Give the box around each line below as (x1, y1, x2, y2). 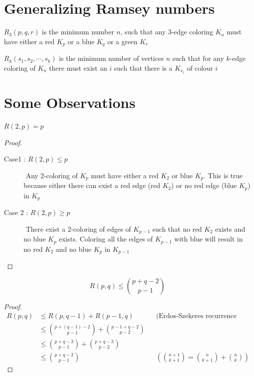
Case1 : (4, 154, 26, 164)
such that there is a (114, 62, 173, 73)
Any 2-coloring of (25, 170, 78, 180)
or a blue (68, 36, 95, 46)
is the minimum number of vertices (59, 53, 164, 63)
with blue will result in (174, 234, 243, 244)
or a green (107, 36, 138, 46)
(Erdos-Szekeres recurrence (156, 313, 237, 320)
